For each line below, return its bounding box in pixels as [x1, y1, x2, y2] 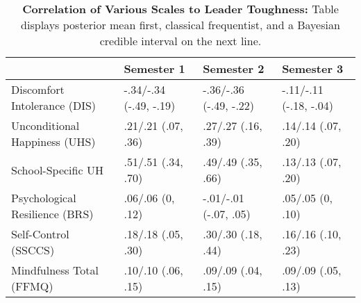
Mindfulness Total [11, 262, 99, 278]
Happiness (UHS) [11, 133, 96, 149]
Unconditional [11, 117, 80, 133]
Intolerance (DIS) [11, 97, 96, 113]
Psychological [11, 190, 76, 206]
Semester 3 [282, 60, 344, 76]
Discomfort [11, 81, 65, 97]
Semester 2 [203, 60, 265, 76]
